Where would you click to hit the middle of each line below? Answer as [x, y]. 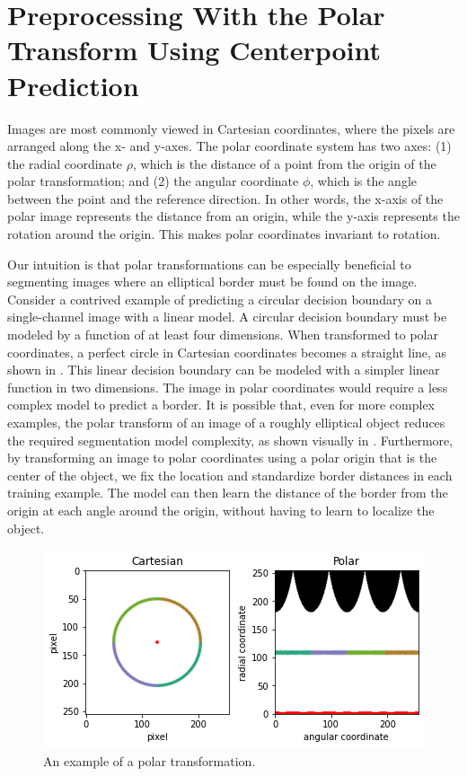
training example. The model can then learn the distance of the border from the [228, 493]
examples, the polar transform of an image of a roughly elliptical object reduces [226, 422]
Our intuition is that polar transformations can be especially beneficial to [209, 264]
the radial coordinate [65, 163]
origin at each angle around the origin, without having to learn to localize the [221, 510]
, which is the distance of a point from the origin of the [284, 163]
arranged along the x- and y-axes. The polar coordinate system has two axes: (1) [229, 146]
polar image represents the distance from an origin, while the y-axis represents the [233, 216]
